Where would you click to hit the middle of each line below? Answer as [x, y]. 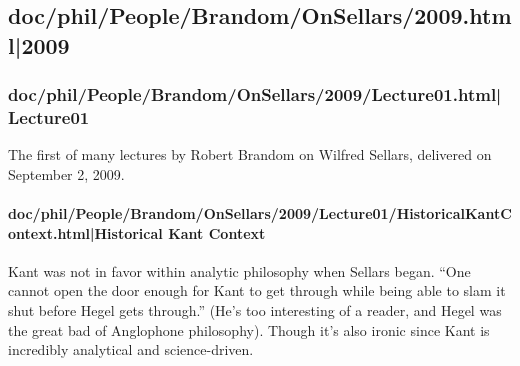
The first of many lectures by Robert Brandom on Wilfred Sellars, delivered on [250, 154]
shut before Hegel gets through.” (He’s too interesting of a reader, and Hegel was [255, 310]
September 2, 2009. [66, 173]
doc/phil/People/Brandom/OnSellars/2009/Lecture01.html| [255, 94]
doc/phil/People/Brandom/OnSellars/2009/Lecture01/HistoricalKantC [260, 213]
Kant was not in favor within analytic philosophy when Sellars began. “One [239, 270]
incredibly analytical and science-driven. [131, 349]
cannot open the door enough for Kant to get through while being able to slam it [257, 290]
